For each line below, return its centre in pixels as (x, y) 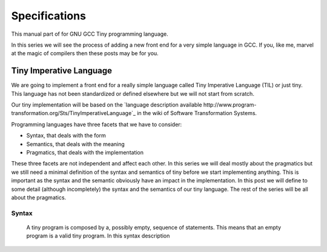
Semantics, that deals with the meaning (76, 144)
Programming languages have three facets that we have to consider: (97, 124)
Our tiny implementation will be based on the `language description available (107, 105)
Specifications (48, 16)
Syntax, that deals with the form (66, 136)
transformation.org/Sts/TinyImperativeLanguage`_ (74, 113)
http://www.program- (230, 105)
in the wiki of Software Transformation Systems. (197, 113)
